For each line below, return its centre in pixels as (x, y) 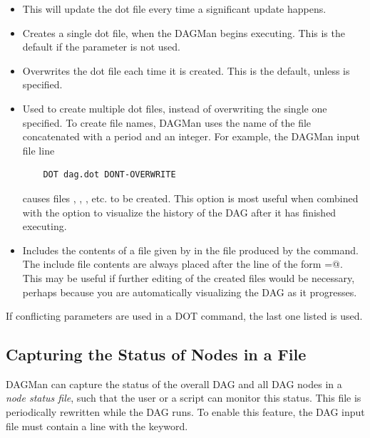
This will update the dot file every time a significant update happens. (174, 9)
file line (38, 150)
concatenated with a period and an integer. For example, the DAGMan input (191, 136)
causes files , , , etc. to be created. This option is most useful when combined (190, 198)
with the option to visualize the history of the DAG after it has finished (179, 212)
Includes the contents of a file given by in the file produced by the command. (190, 250)
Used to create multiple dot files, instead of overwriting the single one (175, 108)
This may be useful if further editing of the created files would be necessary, (189, 277)
